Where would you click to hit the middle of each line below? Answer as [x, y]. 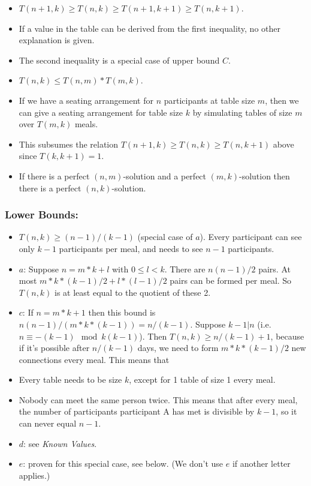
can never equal [48, 423]
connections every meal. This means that [94, 359]
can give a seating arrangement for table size [101, 112]
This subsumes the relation [69, 144]
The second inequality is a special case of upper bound [119, 60]
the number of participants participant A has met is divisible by [137, 411]
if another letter [261, 463]
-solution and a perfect [165, 175]
